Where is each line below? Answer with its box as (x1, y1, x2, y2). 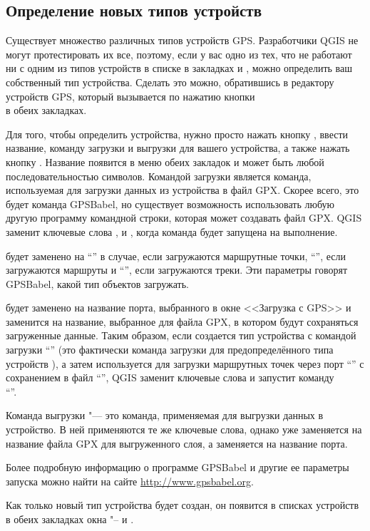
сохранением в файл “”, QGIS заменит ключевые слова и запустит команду (6, 370, 334, 385)
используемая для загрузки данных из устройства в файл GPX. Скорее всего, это (6, 182, 359, 197)
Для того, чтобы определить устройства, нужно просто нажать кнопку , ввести (6, 126, 349, 141)
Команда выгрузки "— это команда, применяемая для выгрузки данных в (6, 408, 324, 423)
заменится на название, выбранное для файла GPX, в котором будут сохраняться (6, 314, 359, 329)
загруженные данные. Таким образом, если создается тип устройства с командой (6, 328, 356, 343)
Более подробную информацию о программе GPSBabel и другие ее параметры (6, 460, 349, 475)
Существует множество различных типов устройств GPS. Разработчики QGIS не (6, 33, 359, 48)
